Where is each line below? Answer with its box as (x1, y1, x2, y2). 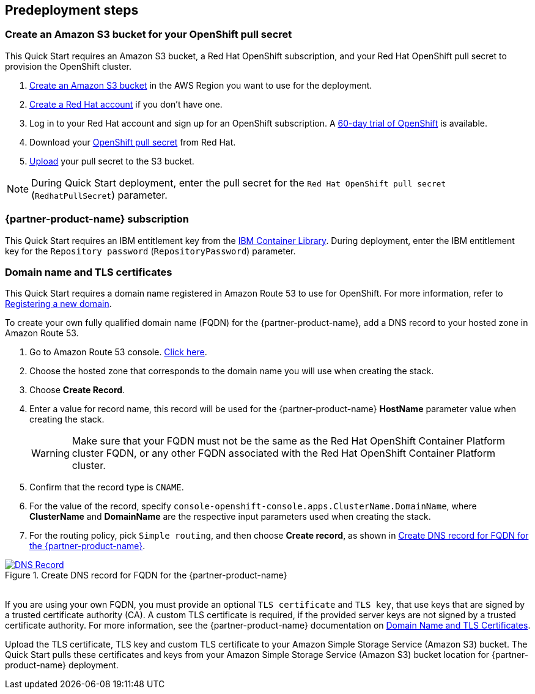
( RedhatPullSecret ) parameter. (31, 188, 168, 201)
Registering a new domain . (5, 298, 112, 309)
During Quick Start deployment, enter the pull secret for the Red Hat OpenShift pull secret (31, 176, 446, 189)
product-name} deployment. (5, 660, 119, 671)
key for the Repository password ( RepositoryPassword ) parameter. (5, 245, 296, 256)
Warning (31, 447, 70, 460)
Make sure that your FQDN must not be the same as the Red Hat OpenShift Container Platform (72, 435, 506, 448)
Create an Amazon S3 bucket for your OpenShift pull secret (5, 28, 292, 41)
